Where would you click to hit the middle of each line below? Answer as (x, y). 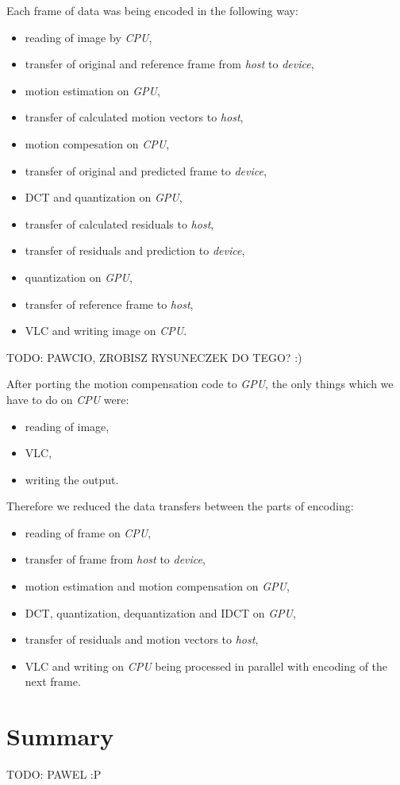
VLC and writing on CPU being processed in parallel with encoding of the (206, 666)
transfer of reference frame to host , (109, 304)
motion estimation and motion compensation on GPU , (157, 586)
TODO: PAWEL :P (54, 774)
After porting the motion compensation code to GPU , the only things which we (200, 384)
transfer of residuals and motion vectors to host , (142, 639)
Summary (60, 736)
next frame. (53, 681)
